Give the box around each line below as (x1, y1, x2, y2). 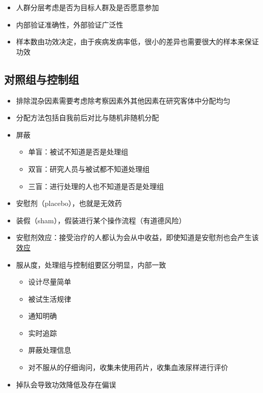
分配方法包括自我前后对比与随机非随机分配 (16, 112, 159, 123)
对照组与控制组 (4, 71, 79, 87)
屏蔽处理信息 (28, 345, 71, 355)
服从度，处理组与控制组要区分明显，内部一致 (16, 259, 166, 270)
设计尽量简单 (28, 276, 71, 287)
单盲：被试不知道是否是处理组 (28, 146, 128, 157)
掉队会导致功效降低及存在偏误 (16, 379, 116, 389)
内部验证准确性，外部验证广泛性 (16, 19, 123, 30)
